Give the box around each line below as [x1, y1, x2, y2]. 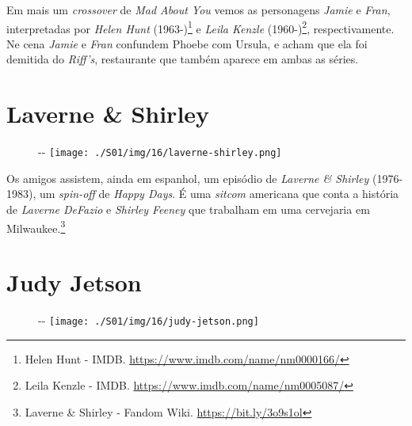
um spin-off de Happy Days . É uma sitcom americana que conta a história [39, 185, 399, 202]
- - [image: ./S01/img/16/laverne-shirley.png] [38, 143, 282, 160]
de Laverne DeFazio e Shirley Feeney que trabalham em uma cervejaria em [6, 201, 370, 217]
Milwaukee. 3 [6, 217, 66, 236]
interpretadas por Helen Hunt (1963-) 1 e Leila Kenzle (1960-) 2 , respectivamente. [6, 17, 395, 36]
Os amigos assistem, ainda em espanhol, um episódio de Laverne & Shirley [6, 169, 369, 186]
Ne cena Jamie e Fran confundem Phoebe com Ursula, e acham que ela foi [6, 35, 368, 51]
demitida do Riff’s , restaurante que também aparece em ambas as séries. [6, 51, 359, 67]
